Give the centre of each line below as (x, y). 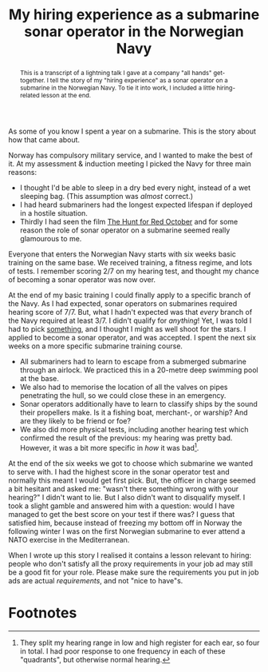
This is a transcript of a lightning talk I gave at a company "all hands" (116, 72)
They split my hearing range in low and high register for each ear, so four (140, 642)
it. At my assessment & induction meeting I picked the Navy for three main (130, 163)
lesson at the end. (66, 95)
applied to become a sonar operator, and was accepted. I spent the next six (132, 337)
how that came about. (44, 139)
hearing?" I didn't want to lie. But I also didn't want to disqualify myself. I (127, 497)
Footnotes (43, 612)
